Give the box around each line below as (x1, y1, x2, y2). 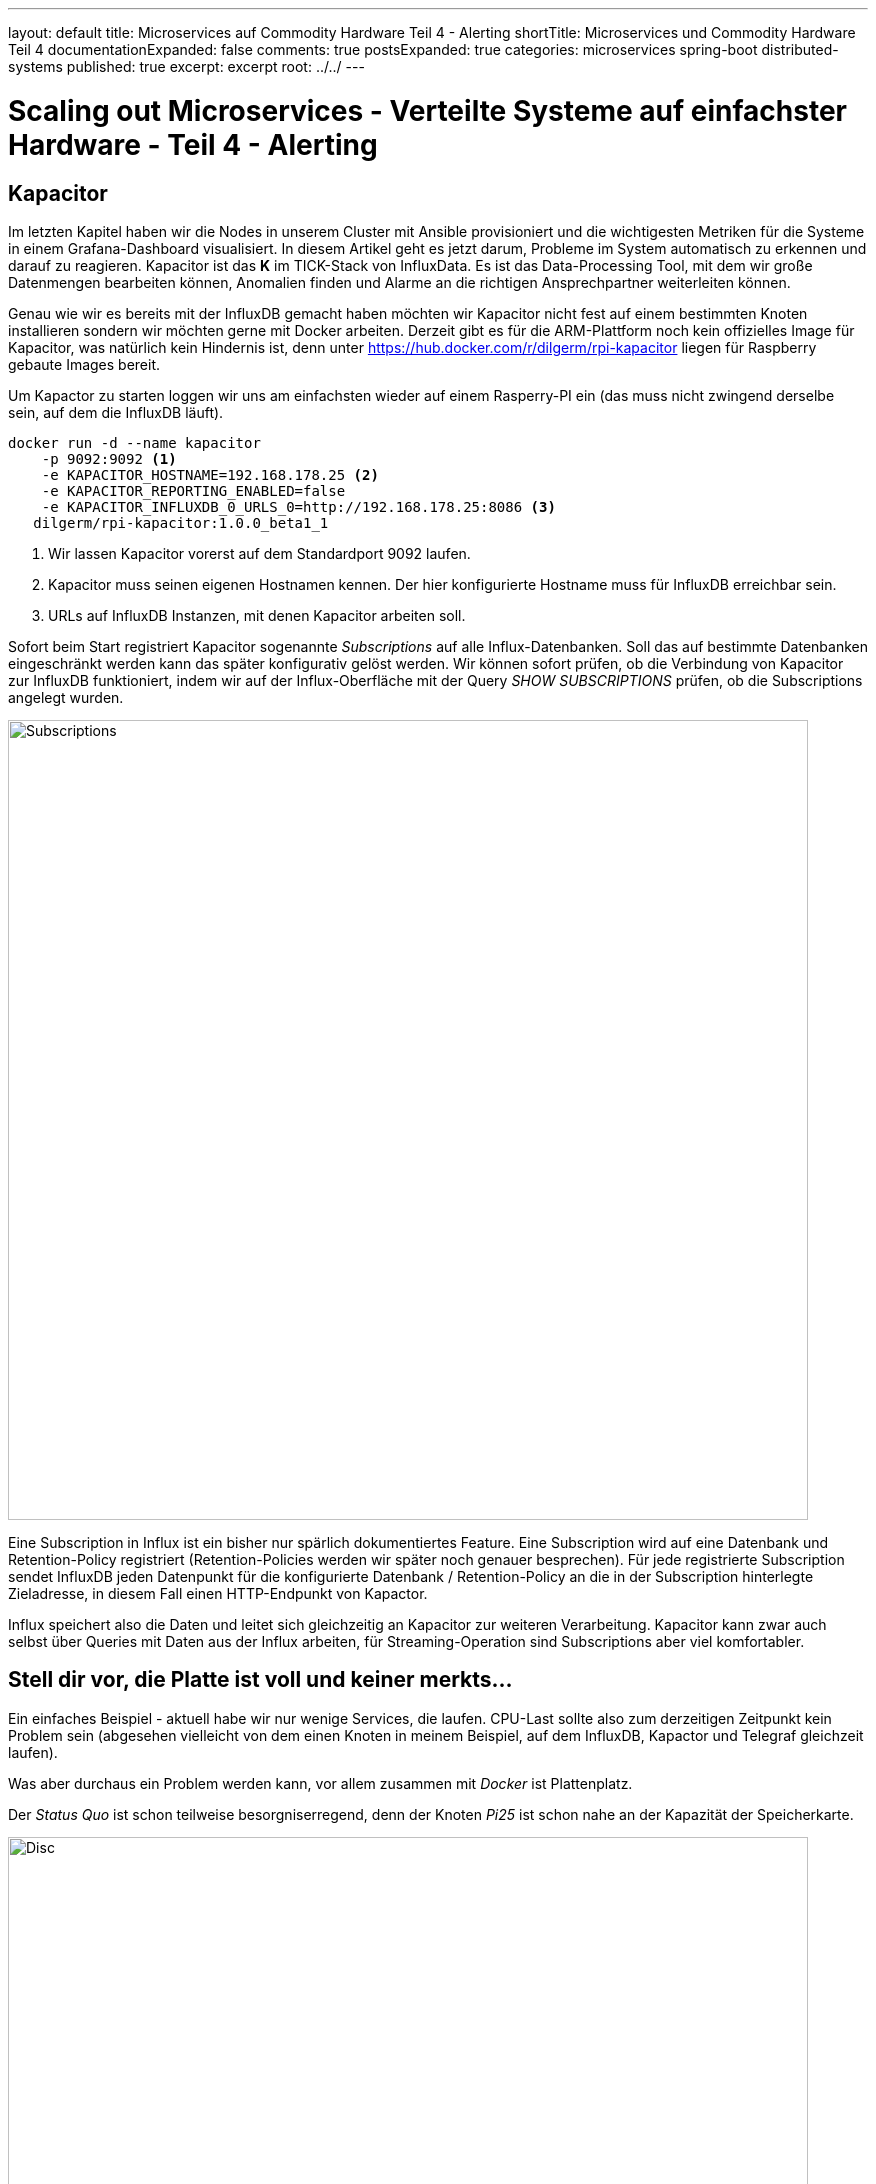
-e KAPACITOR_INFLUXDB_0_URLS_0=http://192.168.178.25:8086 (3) (41, 498, 556, 515)
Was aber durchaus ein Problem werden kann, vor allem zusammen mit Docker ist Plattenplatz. (8, 1774, 633, 1792)
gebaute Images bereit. (8, 355, 161, 373)
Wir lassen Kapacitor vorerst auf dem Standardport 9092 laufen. (48, 544, 471, 562)
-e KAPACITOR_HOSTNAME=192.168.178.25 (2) (41, 466, 379, 483)
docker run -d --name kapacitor (8, 434, 261, 451)
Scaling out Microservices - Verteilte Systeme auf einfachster (8, 93, 847, 128)
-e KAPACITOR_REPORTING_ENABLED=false (41, 482, 346, 499)
